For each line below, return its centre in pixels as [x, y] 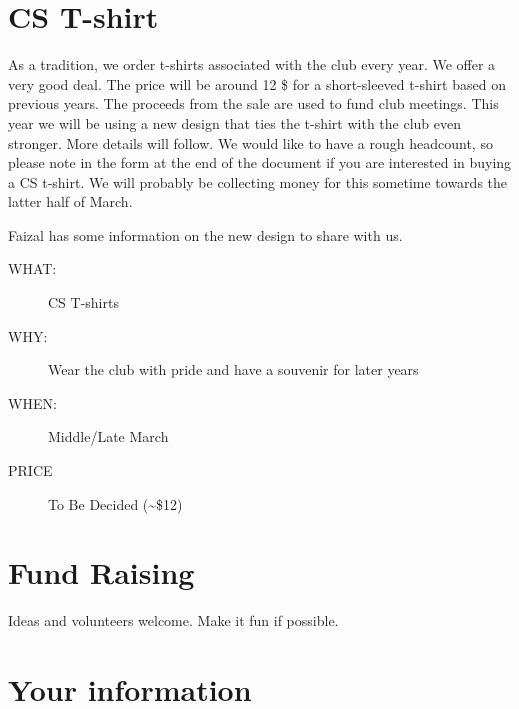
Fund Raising [101, 572]
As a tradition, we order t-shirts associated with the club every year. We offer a [252, 64]
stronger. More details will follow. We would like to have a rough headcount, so [250, 142]
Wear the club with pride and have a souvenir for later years [233, 369]
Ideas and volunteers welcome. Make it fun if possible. [173, 620]
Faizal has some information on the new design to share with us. [205, 234]
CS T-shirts [83, 302]
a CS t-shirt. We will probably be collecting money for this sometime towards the [257, 181]
